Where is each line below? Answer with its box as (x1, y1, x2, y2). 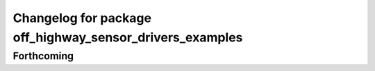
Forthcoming (12, 50, 74, 62)
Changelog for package (12, 10, 152, 26)
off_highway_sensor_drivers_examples (12, 30, 243, 45)
